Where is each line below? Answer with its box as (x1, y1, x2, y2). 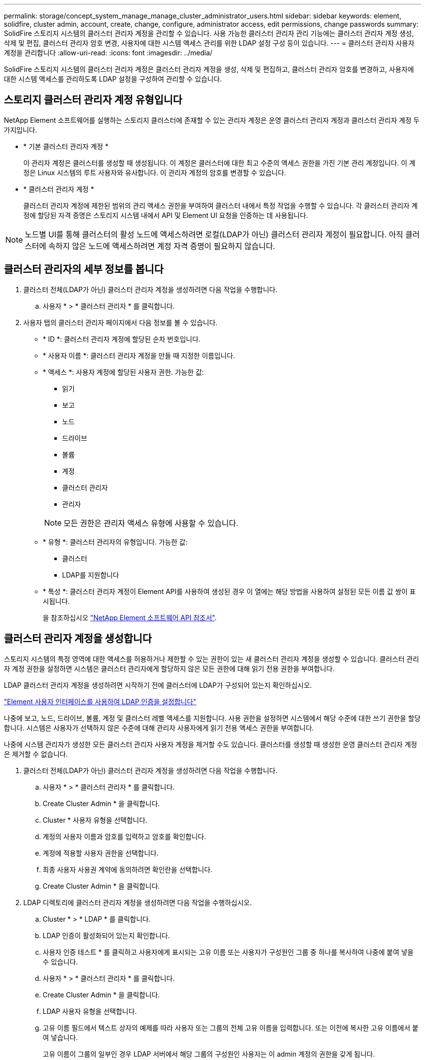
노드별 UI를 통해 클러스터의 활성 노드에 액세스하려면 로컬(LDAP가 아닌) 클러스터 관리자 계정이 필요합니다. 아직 (25, 229, 404, 239)
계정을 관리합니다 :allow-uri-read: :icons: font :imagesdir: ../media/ (4, 49, 212, 57)
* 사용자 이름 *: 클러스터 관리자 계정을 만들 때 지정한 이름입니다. (43, 351, 235, 360)
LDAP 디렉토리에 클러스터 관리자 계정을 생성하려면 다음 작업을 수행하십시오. (23, 898, 252, 907)
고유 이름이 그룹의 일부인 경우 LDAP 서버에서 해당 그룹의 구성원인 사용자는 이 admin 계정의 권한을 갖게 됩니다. (43, 1049, 375, 1058)
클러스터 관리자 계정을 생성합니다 (4, 632, 152, 645)
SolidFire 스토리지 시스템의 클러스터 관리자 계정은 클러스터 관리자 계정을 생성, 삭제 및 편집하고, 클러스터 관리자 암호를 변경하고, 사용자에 (4, 65, 414, 73)
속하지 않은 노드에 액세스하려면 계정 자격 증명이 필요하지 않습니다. (48, 241, 276, 251)
